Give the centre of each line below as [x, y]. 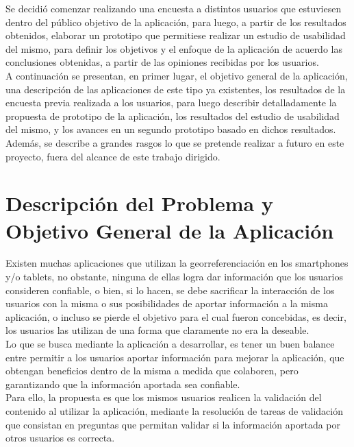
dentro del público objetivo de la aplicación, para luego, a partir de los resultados [176, 22]
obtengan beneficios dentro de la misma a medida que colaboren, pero [152, 371]
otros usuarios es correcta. [60, 438]
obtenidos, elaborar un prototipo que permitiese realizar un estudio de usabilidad [176, 35]
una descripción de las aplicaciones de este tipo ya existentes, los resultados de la [176, 89]
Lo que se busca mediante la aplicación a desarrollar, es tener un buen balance [170, 343]
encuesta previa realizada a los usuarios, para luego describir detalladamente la [171, 102]
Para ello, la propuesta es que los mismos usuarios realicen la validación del [164, 397]
